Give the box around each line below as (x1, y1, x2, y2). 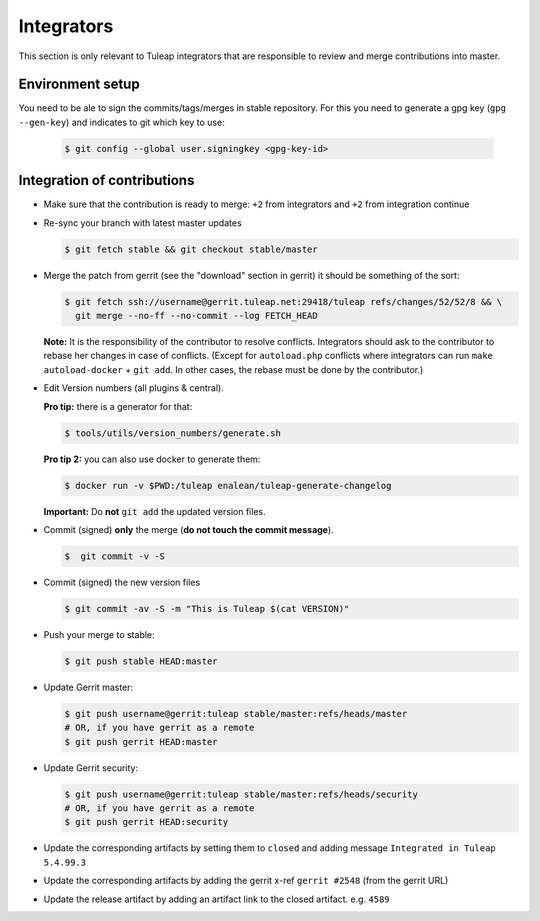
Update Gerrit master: (43, 681, 134, 693)
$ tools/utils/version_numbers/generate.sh (64, 427, 282, 439)
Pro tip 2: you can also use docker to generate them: (43, 453, 261, 465)
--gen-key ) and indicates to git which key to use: (18, 116, 225, 128)
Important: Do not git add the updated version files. (43, 505, 266, 517)
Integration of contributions (18, 172, 195, 189)
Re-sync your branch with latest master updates (43, 216, 242, 229)
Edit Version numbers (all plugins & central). (43, 382, 224, 394)
